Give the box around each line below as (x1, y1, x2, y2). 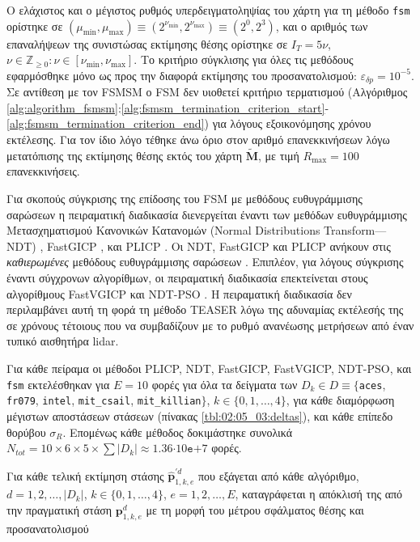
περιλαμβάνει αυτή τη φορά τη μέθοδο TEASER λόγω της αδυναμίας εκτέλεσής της (6, 301, 404, 318)
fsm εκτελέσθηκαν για (6, 375, 110, 392)
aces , (358, 375, 386, 392)
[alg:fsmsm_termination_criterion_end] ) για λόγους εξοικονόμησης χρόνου (6, 115, 371, 132)
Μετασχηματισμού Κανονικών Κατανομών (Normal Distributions (6, 222, 320, 239)
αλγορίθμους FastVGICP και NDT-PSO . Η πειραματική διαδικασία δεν (6, 285, 352, 302)
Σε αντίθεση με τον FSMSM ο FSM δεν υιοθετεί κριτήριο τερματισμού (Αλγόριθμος (6, 83, 408, 100)
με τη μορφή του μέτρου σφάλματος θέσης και (146, 501, 364, 518)
